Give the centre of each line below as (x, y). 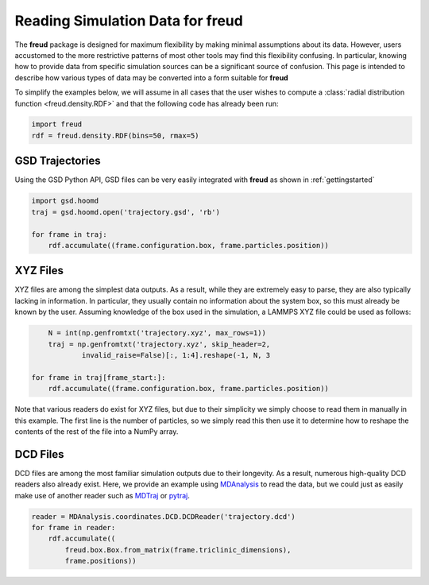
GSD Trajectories (58, 161)
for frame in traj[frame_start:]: (99, 377)
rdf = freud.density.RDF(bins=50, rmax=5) (115, 136)
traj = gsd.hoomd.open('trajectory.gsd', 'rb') (126, 212)
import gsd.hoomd (65, 201)
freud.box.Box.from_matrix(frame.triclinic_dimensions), (178, 550)
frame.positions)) (100, 561)
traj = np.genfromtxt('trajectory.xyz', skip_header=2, (159, 344)
